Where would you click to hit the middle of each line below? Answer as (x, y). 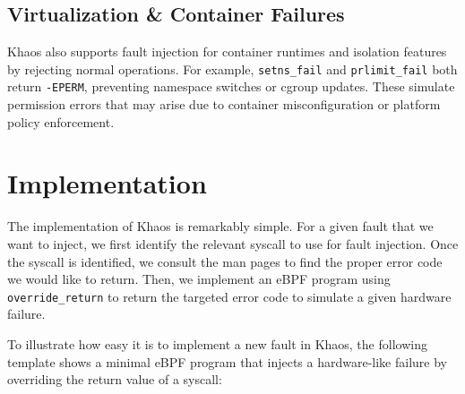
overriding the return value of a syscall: (115, 379)
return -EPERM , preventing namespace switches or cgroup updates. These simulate (231, 86)
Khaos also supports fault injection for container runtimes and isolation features (227, 51)
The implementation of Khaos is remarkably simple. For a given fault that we (220, 226)
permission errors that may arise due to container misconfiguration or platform (224, 104)
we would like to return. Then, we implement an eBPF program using (199, 279)
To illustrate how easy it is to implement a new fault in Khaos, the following (217, 344)
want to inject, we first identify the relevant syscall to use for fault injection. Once (233, 244)
